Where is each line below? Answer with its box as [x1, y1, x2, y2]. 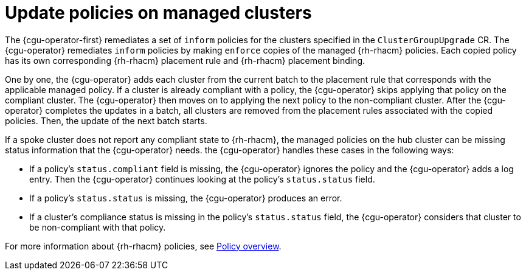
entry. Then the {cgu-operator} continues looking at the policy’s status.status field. [29, 173, 375, 184]
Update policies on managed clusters [5, 2, 312, 23]
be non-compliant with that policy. [29, 221, 166, 232]
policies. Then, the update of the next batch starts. [5, 115, 207, 126]
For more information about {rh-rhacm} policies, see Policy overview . [5, 240, 282, 251]
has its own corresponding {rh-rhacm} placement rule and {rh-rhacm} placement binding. [5, 55, 365, 66]
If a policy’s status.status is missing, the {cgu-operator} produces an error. [29, 192, 342, 203]
